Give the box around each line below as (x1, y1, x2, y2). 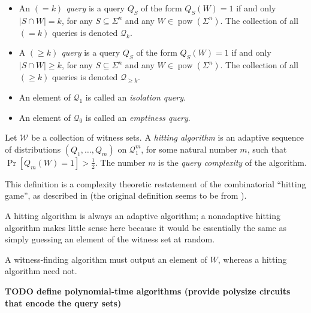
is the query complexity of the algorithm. (158, 156, 307, 168)
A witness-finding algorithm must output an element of (5, 253, 207, 265)
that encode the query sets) (5, 296, 122, 309)
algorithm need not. (5, 265, 77, 277)
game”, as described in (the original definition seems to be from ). (5, 189, 247, 202)
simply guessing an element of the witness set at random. (5, 233, 215, 245)
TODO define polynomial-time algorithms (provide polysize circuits (5, 284, 291, 297)
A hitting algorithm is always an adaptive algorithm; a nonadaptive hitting (5, 209, 280, 221)
